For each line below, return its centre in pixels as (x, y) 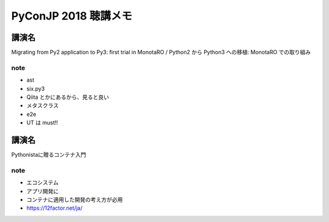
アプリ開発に (43, 191)
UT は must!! (42, 123)
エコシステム (43, 182)
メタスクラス (43, 106)
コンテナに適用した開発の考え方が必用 (75, 199)
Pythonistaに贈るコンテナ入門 (49, 155)
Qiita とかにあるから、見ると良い (68, 97)
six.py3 (36, 88)
